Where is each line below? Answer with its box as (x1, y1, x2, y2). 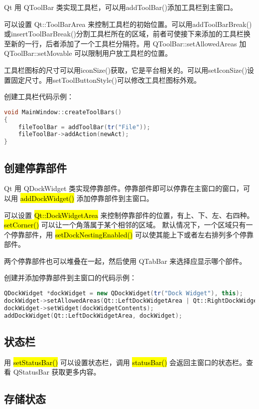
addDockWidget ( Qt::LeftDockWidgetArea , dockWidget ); (4, 312, 182, 319)
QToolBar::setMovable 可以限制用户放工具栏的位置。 (4, 48, 172, 58)
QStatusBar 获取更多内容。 (13, 367, 101, 377)
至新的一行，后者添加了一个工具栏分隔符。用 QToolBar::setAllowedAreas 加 (4, 38, 247, 48)
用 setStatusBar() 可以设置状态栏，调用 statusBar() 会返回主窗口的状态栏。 (4, 357, 247, 367)
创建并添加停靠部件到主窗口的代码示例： (4, 272, 136, 283)
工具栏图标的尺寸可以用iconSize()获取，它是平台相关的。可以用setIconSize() (4, 64, 248, 75)
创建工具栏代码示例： (4, 91, 74, 102)
